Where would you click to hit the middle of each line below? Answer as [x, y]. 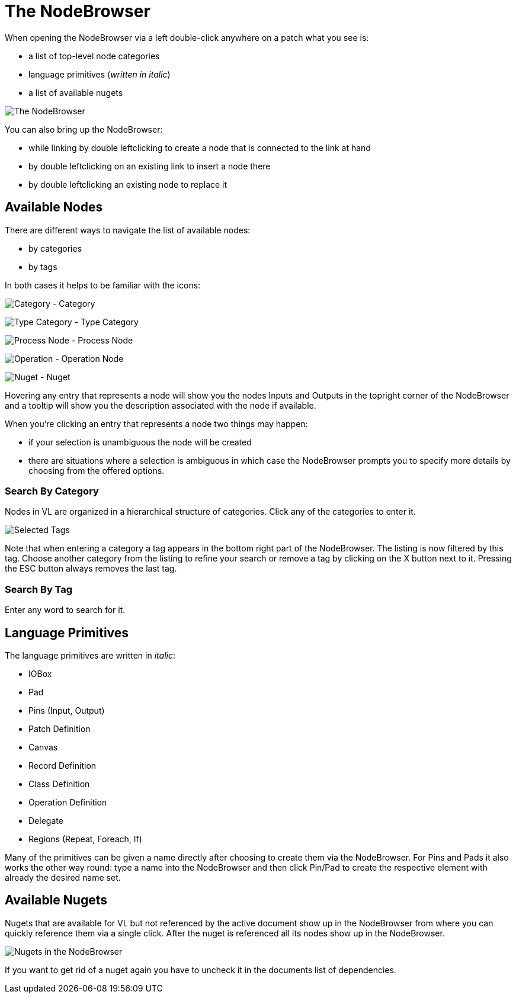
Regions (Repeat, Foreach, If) [85, 839]
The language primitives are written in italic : [90, 655]
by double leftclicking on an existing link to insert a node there [150, 166]
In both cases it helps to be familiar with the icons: [103, 285]
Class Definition [59, 784]
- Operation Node [89, 358]
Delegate [46, 820]
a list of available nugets [76, 92]
